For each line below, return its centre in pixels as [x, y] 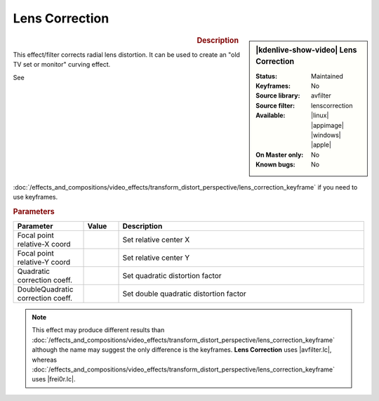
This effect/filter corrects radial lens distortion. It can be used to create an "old [126, 54]
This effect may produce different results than [98, 330]
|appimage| [327, 125]
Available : [271, 115]
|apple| [321, 145]
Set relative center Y [156, 258]
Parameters [34, 211]
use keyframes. [35, 197]
